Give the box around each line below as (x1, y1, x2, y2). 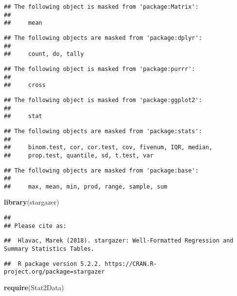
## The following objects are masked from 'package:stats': (4, 127, 203, 135)
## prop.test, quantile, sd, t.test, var (4, 152, 153, 159)
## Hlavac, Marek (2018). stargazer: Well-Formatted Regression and (4, 237, 234, 244)
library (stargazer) (4, 197, 59, 207)
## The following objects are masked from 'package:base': (4, 167, 199, 174)
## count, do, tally (4, 51, 84, 58)
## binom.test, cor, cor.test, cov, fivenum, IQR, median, (4, 144, 213, 151)
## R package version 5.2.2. (4, 260, 102, 267)
